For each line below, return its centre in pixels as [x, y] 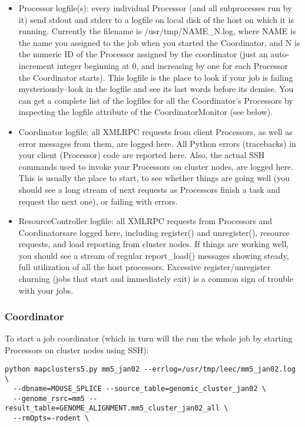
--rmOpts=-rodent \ [51, 418]
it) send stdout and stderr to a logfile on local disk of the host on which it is [156, 19]
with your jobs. [46, 290]
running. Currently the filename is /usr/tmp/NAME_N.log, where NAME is [157, 31]
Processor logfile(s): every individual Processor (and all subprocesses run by [155, 8]
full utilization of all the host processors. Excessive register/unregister [145, 267]
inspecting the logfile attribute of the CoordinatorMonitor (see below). [146, 112]
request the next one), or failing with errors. [98, 201]
